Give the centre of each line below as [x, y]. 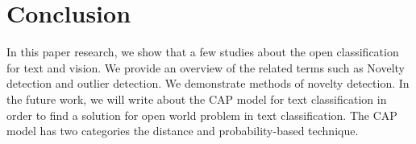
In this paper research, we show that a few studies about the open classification [203, 52]
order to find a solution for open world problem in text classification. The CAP [202, 115]
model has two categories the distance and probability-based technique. [183, 131]
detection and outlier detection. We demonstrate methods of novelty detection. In [208, 83]
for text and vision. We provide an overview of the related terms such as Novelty [206, 67]
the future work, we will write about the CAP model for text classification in [197, 99]
